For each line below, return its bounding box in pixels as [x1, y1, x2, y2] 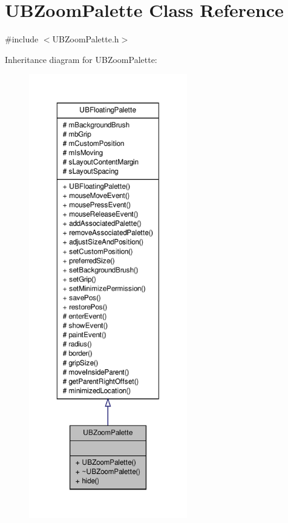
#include [5, 33, 39, 45]
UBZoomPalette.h [52, 33, 119, 45]
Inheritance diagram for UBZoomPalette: [5, 53, 157, 65]
